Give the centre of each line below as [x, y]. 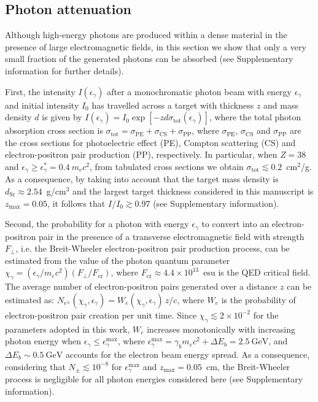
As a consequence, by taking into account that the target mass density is [142, 179]
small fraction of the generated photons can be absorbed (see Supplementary [149, 59]
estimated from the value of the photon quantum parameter [118, 260]
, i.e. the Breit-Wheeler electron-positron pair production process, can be [153, 248]
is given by [62, 117]
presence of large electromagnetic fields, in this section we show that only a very [156, 46]
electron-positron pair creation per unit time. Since [101, 315]
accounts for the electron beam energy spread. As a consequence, [188, 354]
